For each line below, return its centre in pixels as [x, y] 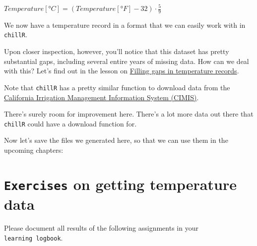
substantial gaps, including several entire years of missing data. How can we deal [127, 61]
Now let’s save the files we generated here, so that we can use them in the [116, 140]
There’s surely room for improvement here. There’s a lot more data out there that [129, 114]
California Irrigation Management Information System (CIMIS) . [101, 97]
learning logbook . [33, 237]
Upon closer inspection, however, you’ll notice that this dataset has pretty [117, 51]
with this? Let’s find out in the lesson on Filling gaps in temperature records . [122, 71]
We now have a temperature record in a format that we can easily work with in [125, 25]
